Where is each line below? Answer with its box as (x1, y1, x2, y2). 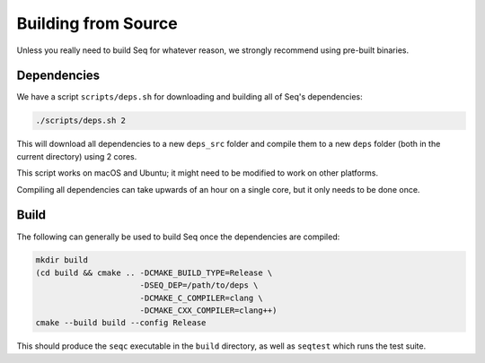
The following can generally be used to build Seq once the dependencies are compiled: (16, 231, 340, 242)
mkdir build (35, 255, 89, 265)
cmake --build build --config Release (35, 318, 207, 328)
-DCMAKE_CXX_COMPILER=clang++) (139, 306, 278, 315)
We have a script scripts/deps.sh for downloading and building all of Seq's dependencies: (16, 91, 363, 102)
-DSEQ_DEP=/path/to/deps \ (139, 281, 259, 290)
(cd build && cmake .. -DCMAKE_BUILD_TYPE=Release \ (35, 267, 273, 278)
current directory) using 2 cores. (16, 151, 137, 161)
